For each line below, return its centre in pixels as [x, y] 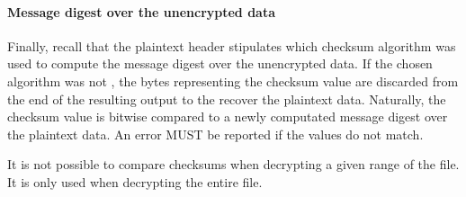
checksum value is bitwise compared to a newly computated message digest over [228, 116]
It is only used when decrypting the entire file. [135, 181]
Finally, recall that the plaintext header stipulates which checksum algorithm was [232, 45]
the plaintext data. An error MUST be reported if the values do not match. [215, 134]
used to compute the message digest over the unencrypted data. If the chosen [220, 63]
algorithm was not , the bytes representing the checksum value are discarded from [233, 81]
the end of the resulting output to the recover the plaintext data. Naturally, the [227, 98]
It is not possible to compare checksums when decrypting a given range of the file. [233, 164]
